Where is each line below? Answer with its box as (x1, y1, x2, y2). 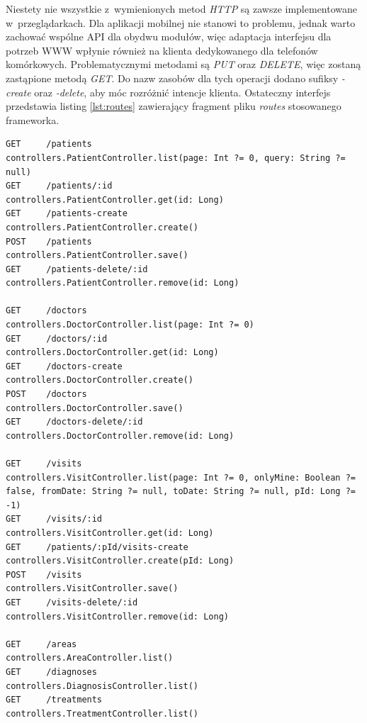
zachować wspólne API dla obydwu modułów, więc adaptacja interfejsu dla (6, 29, 332, 44)
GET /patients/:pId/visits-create (6, 542, 188, 552)
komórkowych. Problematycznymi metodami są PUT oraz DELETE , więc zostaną (6, 57, 361, 72)
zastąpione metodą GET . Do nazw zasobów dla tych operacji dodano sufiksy (6, 70, 339, 85)
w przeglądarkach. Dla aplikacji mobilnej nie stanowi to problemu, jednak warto (6, 15, 356, 30)
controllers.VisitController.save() (6, 583, 179, 594)
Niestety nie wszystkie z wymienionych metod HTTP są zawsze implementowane (6, 1, 358, 16)
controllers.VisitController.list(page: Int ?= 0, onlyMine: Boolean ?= (6, 472, 356, 483)
